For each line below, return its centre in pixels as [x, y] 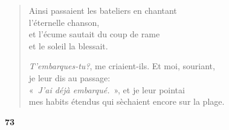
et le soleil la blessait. [68, 45]
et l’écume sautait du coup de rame [94, 34]
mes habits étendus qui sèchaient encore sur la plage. [127, 101]
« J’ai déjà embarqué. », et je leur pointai [107, 89]
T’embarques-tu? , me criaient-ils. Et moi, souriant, [122, 66]
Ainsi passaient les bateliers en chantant [103, 10]
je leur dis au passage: [69, 77]
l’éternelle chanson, [64, 22]
